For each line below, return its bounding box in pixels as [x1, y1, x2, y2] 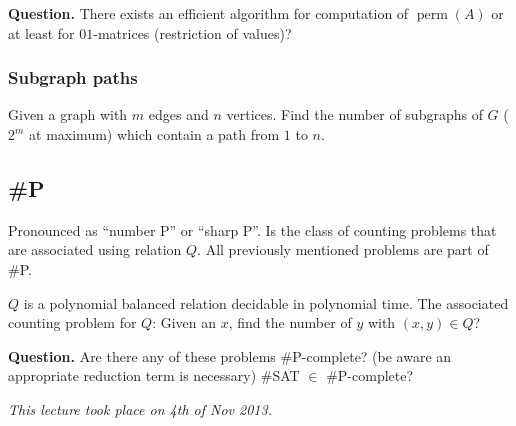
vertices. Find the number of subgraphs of [226, 104, 483, 125]
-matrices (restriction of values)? [93, 22, 292, 43]
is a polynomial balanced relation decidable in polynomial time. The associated [23, 292, 509, 313]
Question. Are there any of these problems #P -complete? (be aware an [8, 345, 452, 366]
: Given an [152, 312, 217, 333]
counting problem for [8, 312, 137, 333]
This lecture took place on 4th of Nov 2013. [8, 398, 272, 419]
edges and [148, 104, 209, 125]
